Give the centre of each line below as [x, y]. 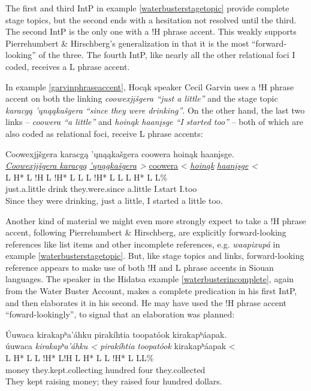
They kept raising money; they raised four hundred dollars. [114, 381]
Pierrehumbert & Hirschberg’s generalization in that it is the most [127, 43]
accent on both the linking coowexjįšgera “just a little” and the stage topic [142, 98]
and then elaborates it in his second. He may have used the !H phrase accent [146, 302]
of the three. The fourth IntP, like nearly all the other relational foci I [167, 55]
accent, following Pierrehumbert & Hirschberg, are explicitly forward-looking [146, 232]
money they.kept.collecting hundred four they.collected [105, 369]
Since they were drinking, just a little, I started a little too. [114, 200]
